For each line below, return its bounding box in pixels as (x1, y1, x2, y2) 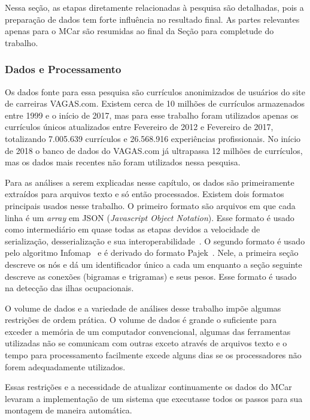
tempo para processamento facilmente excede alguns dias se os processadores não (5, 349, 302, 361)
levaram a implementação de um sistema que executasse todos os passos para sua (5, 392, 303, 404)
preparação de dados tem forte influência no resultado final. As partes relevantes (5, 13, 300, 25)
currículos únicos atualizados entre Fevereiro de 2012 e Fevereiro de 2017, (5, 120, 273, 133)
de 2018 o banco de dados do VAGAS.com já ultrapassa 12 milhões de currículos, (5, 144, 303, 156)
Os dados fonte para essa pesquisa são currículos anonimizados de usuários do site (5, 85, 305, 98)
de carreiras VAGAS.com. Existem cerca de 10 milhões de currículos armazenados (5, 97, 305, 110)
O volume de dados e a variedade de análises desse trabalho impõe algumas (5, 301, 281, 314)
